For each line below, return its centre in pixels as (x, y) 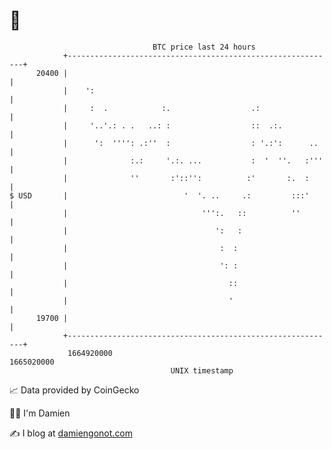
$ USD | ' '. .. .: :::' (159, 195)
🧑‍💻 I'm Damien (40, 413)
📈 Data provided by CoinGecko (74, 390)
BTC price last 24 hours (204, 47)
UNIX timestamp (202, 370)
